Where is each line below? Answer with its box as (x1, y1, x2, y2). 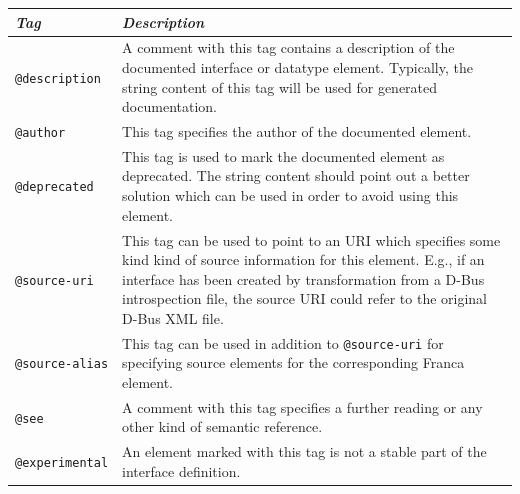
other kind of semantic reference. (122, 416, 323, 437)
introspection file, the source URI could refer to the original (122, 288, 488, 309)
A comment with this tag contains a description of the (122, 37, 455, 58)
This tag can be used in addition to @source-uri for (122, 332, 444, 353)
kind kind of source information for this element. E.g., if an (122, 249, 485, 270)
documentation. (122, 96, 217, 117)
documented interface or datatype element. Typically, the (122, 56, 473, 77)
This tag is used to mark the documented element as (122, 145, 445, 166)
